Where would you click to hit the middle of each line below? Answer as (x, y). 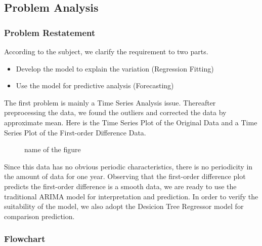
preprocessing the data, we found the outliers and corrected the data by (115, 112)
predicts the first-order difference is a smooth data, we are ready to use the (120, 186)
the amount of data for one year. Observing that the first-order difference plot (125, 176)
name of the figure (53, 149)
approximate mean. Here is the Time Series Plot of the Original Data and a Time (131, 122)
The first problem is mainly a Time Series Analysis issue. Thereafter (110, 102)
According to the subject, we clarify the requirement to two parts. (106, 51)
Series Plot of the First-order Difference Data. (75, 132)
